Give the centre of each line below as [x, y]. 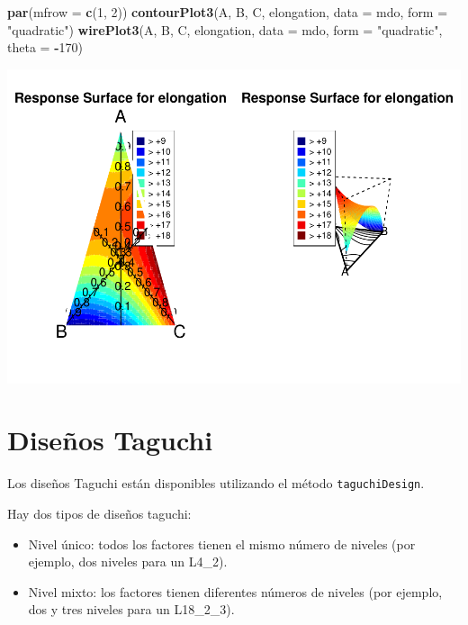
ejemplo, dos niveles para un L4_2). [128, 562]
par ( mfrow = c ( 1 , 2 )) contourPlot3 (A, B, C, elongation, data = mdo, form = [228, 12]
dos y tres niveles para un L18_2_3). [131, 609]
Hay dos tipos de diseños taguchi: [99, 514]
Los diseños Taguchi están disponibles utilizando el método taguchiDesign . [216, 483]
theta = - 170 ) [45, 47]
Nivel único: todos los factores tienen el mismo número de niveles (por [222, 543]
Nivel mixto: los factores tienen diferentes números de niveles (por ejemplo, [235, 591]
